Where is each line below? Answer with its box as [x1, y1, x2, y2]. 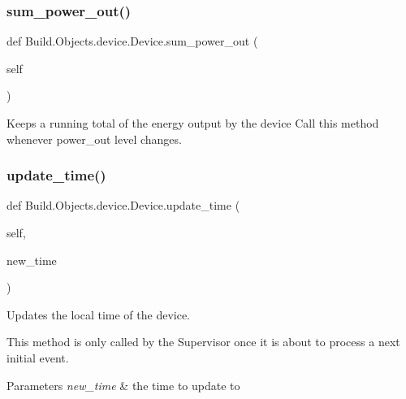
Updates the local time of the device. [6, 306, 191, 323]
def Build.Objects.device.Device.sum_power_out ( [6, 33, 258, 50]
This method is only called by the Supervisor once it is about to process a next [6, 333, 400, 350]
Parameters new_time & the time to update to [6, 376, 240, 393]
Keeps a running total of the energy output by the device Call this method [6, 115, 379, 131]
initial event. [6, 349, 69, 366]
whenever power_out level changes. [6, 130, 182, 147]
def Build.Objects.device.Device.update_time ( [6, 197, 240, 214]
